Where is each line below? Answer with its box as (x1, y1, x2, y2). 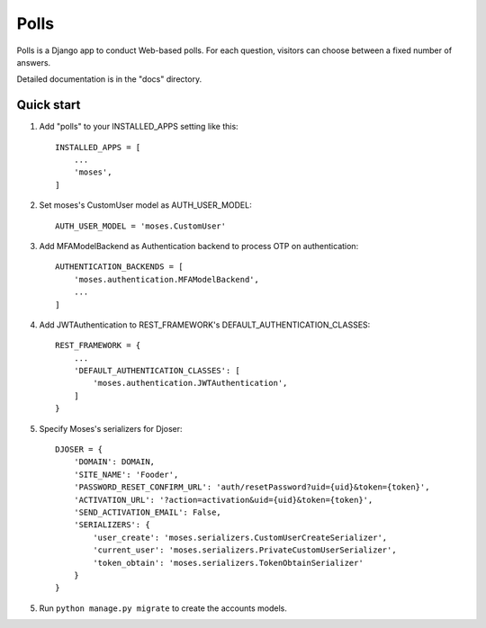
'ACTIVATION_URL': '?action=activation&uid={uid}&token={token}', (73, 495, 373, 505)
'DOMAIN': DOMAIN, (73, 457, 156, 467)
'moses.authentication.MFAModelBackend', (73, 274, 260, 284)
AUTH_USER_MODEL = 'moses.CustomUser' (55, 220, 227, 231)
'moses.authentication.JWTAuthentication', (93, 378, 288, 389)
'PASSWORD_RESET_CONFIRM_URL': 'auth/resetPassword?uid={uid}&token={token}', (73, 482, 430, 492)
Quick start (16, 97, 81, 112)
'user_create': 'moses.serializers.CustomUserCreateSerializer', (93, 532, 388, 543)
